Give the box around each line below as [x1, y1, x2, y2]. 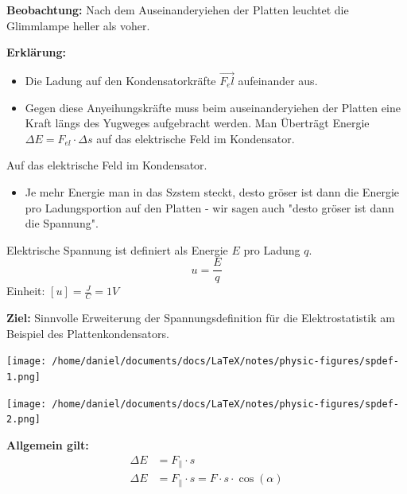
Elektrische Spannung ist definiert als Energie [6, 241, 228, 258]
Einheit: [6, 282, 45, 299]
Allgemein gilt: [6, 437, 89, 453]
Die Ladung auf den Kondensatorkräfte [25, 72, 216, 88]
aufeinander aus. [238, 72, 318, 88]
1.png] [6, 371, 41, 383]
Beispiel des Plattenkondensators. [6, 325, 169, 341]
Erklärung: [6, 44, 67, 60]
